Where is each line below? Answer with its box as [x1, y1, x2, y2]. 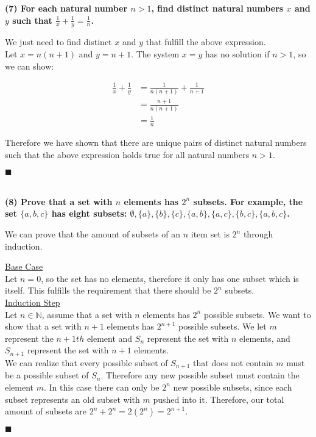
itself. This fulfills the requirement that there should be [5, 284, 211, 297]
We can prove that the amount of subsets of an [5, 228, 181, 240]
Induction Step [5, 296, 60, 309]
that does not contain [193, 356, 273, 369]
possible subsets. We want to [203, 308, 311, 320]
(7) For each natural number [5, 2, 128, 14]
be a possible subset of [5, 369, 89, 381]
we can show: [5, 59, 54, 72]
